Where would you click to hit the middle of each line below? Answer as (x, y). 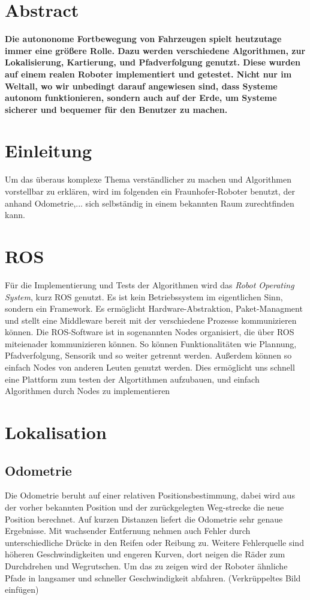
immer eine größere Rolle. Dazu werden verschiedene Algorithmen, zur (155, 50)
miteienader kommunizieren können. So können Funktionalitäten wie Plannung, (151, 343)
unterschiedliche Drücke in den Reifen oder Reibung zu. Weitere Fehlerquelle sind (154, 542)
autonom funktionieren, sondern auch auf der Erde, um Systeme (141, 98)
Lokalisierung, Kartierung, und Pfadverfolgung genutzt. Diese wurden (153, 62)
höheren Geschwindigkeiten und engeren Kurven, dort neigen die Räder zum (145, 554)
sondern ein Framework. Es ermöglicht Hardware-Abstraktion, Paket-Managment (154, 308)
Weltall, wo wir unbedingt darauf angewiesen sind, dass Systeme (141, 86)
